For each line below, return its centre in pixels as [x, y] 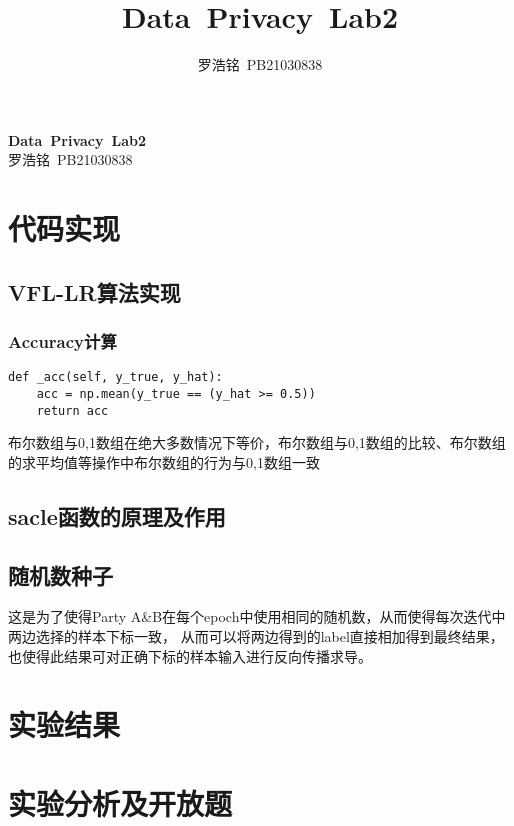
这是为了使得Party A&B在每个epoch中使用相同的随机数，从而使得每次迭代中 [257, 616]
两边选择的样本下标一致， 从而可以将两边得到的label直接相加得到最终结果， [256, 636]
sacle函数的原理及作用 [117, 515]
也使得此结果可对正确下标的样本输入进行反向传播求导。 [190, 655]
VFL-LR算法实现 [94, 291]
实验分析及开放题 [120, 802]
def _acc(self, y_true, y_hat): [115, 377]
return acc [72, 410]
